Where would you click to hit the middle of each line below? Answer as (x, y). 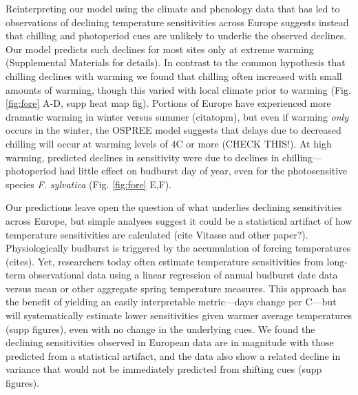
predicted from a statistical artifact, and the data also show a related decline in (173, 355)
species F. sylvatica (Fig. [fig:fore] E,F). (89, 184)
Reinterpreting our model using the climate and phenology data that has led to (173, 8)
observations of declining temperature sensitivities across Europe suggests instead (177, 22)
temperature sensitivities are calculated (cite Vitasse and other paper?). (157, 234)
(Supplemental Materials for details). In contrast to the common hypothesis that (176, 62)
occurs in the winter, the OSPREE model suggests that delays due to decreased (173, 130)
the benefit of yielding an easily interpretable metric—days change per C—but (171, 302)
